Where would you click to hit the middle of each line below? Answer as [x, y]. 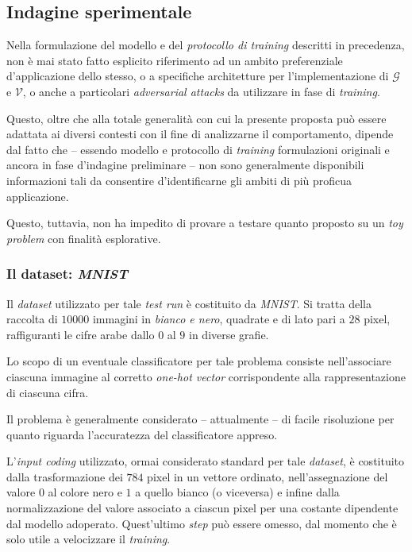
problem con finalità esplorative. [84, 238]
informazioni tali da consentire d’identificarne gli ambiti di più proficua [179, 180]
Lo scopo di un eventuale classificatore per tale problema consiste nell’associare [199, 361]
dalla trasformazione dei [65, 476]
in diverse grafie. [229, 334]
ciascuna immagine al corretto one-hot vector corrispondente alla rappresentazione [206, 376]
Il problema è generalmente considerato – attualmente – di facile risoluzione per [200, 419]
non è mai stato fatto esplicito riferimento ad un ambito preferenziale [175, 60]
